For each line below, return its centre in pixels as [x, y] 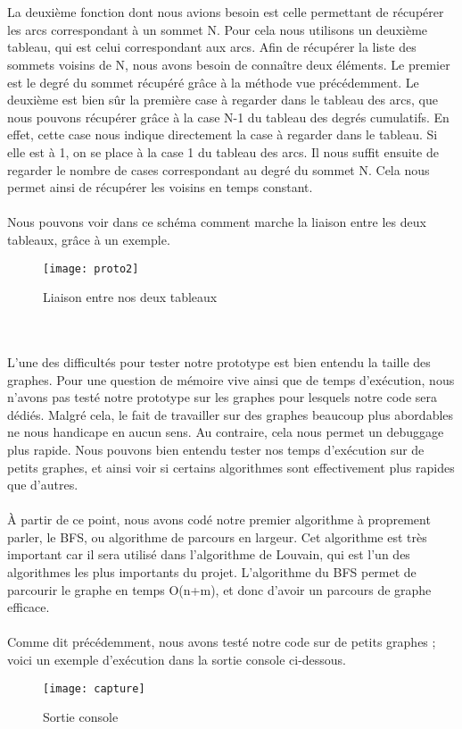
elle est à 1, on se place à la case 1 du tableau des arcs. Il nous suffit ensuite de [223, 151]
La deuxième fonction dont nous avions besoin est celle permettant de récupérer [226, 12]
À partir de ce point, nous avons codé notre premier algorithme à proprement [219, 520]
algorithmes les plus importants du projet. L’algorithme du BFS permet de [212, 572]
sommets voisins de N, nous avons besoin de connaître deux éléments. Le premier [229, 64]
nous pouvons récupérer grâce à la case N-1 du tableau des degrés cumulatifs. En [228, 117]
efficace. [29, 607]
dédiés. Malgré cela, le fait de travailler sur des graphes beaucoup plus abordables [231, 414]
